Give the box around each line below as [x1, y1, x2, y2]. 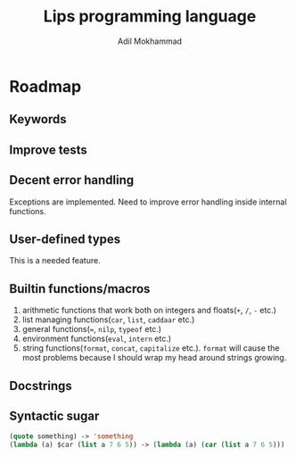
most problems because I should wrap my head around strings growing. [21, 353, 287, 363]
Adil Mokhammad [117, 36, 183, 46]
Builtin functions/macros [9, 281, 151, 296]
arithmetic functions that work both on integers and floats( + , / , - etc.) [21, 305, 276, 316]
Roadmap [9, 76, 82, 96]
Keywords [9, 112, 67, 127]
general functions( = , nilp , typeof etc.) [21, 324, 162, 335]
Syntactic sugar [9, 408, 100, 423]
